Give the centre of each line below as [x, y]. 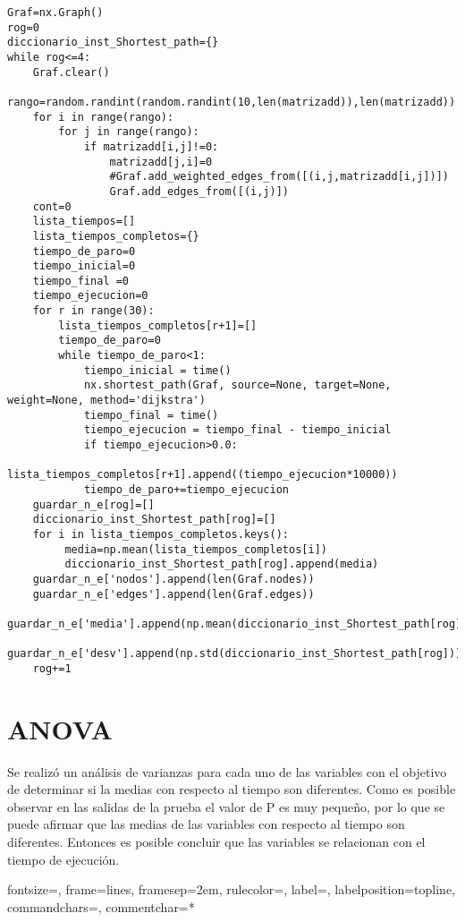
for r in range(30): [93, 311]
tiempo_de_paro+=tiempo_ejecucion [186, 490]
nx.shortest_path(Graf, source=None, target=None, [237, 385]
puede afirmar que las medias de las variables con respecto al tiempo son [206, 824]
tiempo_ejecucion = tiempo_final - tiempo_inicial [237, 430]
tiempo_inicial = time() [157, 370]
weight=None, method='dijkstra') [106, 401]
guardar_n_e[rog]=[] [93, 504]
